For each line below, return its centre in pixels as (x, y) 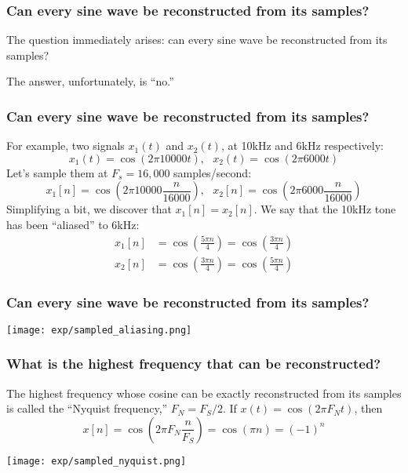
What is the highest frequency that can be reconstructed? (194, 364)
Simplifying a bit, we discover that (89, 209)
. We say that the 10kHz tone (325, 209)
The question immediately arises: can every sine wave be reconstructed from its (197, 40)
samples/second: (213, 172)
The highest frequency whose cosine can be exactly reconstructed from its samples (204, 393)
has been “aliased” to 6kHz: (73, 224)
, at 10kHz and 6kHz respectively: (302, 146)
